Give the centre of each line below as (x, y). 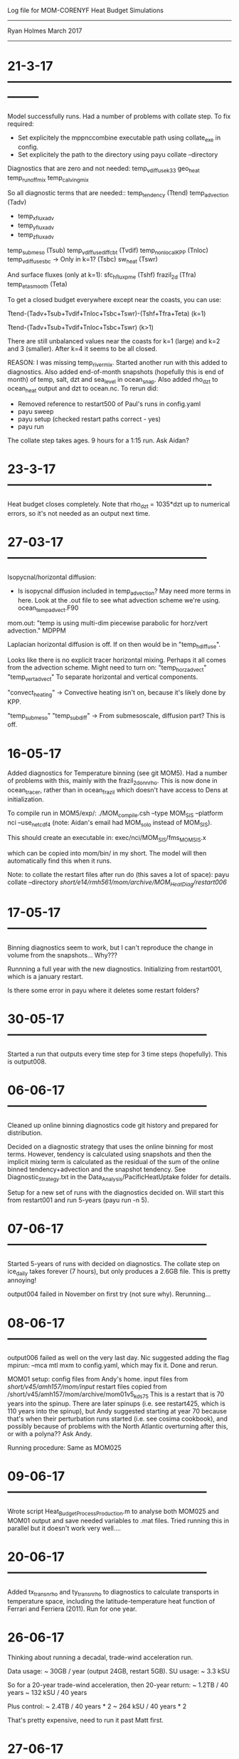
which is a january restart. (46, 976)
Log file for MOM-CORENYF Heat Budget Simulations (85, 10)
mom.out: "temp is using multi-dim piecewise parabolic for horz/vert (108, 623)
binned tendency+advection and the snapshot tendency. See (97, 1169)
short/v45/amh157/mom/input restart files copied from (87, 1387)
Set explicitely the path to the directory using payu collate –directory (118, 154)
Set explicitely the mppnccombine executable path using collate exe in (119, 138)
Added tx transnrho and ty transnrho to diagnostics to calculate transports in (113, 1593)
